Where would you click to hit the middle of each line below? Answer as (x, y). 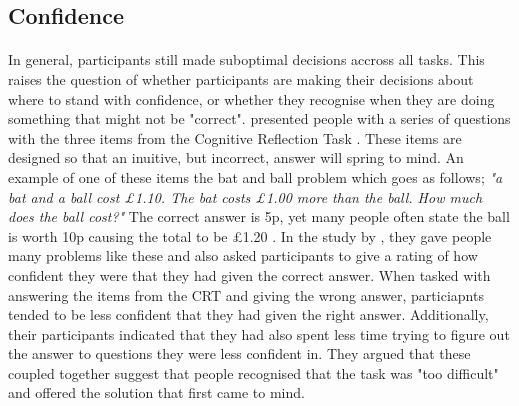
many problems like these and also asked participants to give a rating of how (243, 255)
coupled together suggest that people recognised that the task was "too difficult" (253, 372)
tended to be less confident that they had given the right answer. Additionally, (248, 314)
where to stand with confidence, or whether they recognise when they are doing (251, 98)
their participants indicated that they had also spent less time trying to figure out (259, 333)
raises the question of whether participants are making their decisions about (241, 78)
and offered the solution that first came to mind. (156, 392)
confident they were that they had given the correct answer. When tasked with (249, 274)
